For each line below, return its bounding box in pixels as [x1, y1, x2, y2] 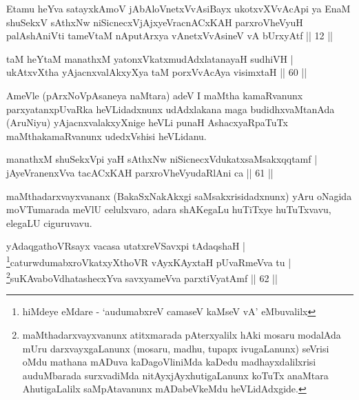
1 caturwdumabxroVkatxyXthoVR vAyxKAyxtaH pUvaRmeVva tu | [6, 252, 291, 269]
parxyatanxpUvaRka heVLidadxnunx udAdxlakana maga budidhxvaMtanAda [6, 101, 335, 116]
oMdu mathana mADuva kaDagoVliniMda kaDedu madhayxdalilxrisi [22, 354, 316, 369]
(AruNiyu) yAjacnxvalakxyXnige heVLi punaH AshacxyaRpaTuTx [6, 115, 288, 130]
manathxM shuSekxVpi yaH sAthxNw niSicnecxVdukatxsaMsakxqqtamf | [6, 152, 318, 166]
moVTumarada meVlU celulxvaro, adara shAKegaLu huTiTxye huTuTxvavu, [6, 202, 331, 217]
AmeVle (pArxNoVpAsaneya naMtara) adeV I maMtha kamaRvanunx [6, 88, 303, 102]
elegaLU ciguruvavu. [6, 215, 92, 230]
